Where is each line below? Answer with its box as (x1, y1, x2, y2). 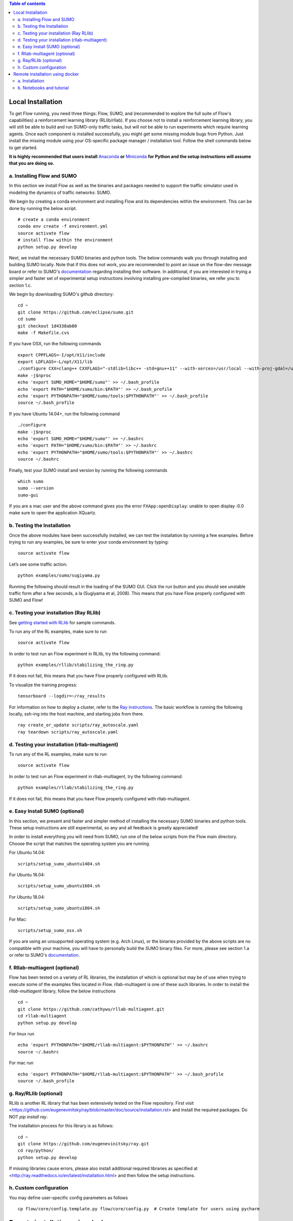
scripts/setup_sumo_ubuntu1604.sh (18, 883, 100, 889)
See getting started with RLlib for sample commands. (9, 619, 116, 625)
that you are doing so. (9, 160, 55, 166)
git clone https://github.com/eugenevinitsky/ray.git (18, 1141, 149, 1147)
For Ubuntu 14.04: (9, 850, 45, 856)
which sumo (18, 479, 44, 484)
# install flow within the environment (18, 237, 113, 243)
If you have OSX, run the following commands (9, 341, 102, 347)
